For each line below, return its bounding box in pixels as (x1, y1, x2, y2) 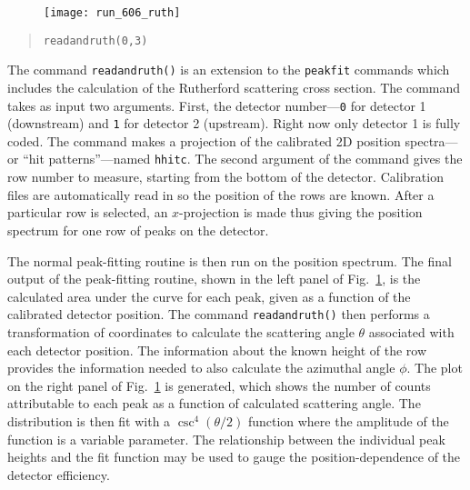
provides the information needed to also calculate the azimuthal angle (7, 358, 395, 377)
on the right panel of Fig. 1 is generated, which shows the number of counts (7, 375, 431, 395)
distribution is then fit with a (7, 411, 171, 430)
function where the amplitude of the (247, 411, 449, 430)
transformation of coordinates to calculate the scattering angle (7, 322, 355, 341)
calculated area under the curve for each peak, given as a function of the (7, 286, 411, 305)
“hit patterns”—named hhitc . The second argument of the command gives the (23, 149, 463, 168)
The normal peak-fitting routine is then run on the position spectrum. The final (7, 251, 452, 270)
